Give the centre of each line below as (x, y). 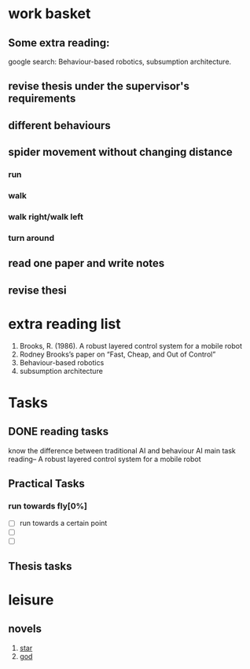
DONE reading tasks (58, 432)
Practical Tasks (46, 484)
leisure (31, 600)
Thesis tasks (40, 566)
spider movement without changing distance (121, 152)
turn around (31, 238)
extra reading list (64, 324)
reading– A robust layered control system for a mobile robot (105, 459)
